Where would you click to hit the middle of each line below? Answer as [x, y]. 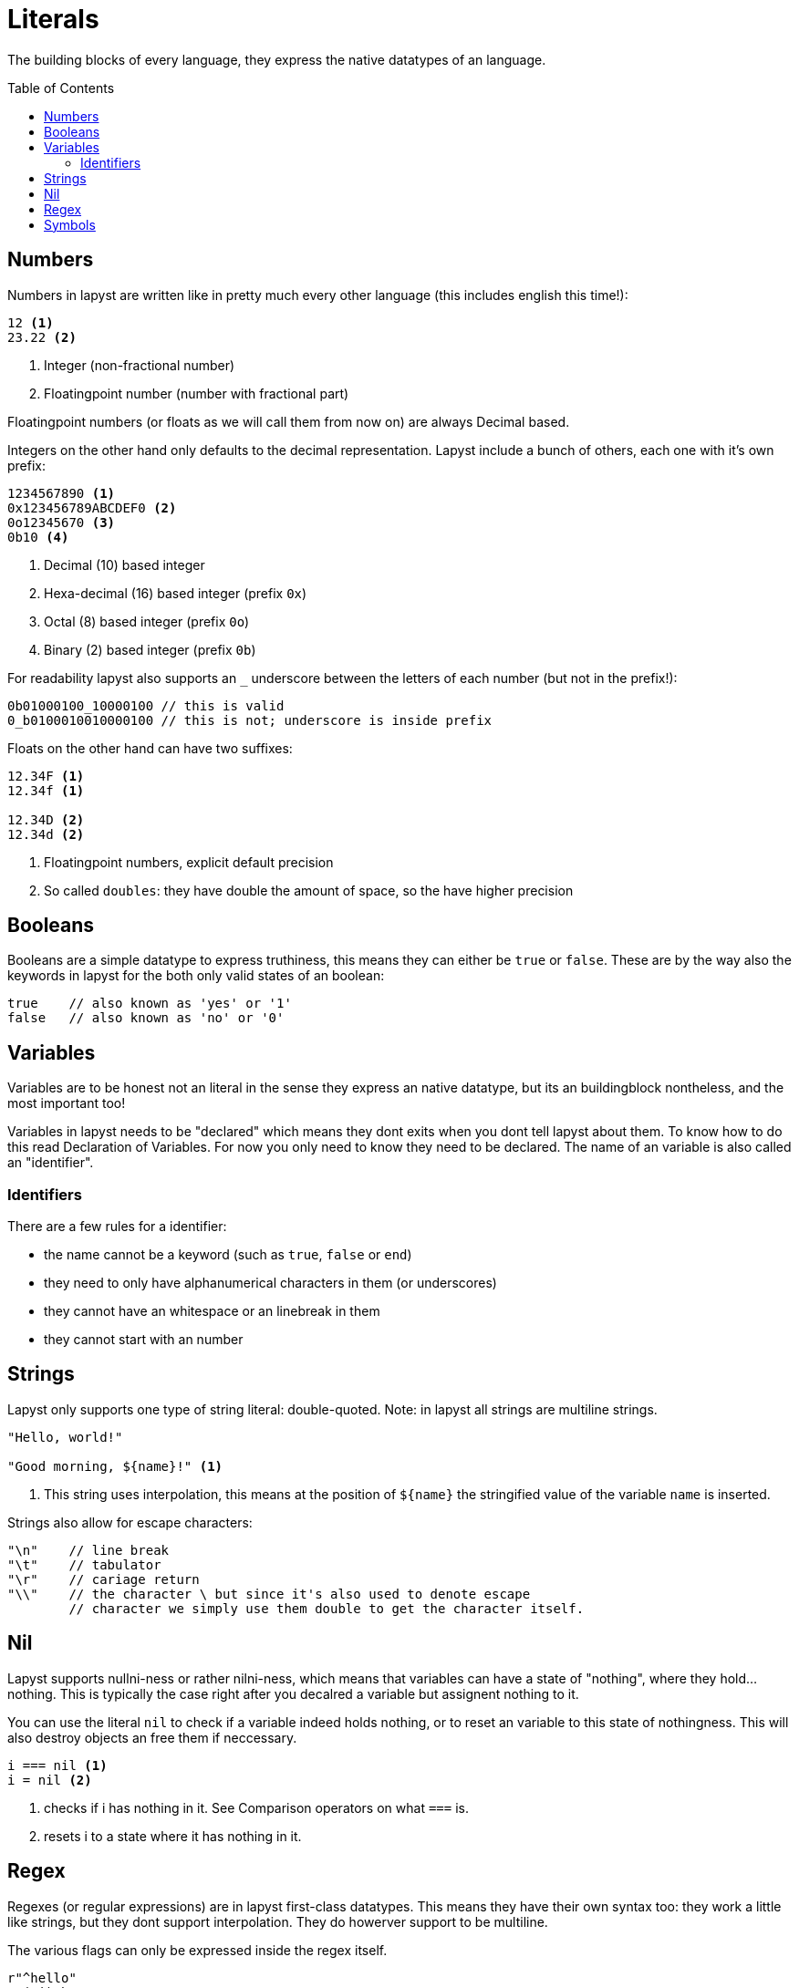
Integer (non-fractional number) [140, 365]
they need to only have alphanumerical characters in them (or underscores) [270, 1283]
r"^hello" [42, 1978]
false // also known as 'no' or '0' [146, 1018]
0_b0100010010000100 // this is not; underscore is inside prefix [250, 720]
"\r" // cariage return [104, 1579]
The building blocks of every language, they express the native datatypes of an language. [277, 59]
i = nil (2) [50, 1780]
